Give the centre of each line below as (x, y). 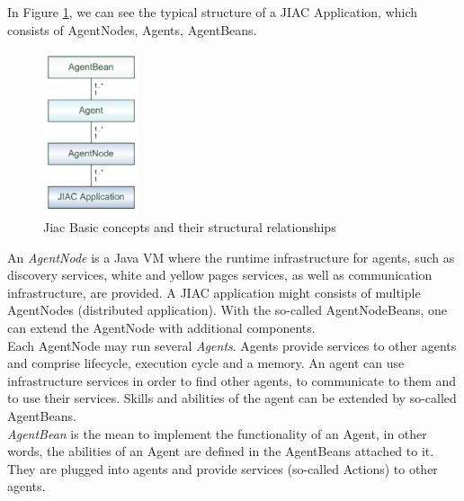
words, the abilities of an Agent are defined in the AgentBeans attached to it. (221, 451)
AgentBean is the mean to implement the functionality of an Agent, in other (217, 433)
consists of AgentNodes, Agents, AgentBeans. (132, 29)
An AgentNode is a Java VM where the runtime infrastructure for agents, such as (231, 257)
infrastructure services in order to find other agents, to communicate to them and (232, 380)
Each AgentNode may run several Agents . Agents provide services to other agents (232, 345)
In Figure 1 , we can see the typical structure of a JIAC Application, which (213, 12)
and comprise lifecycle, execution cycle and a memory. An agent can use (206, 363)
